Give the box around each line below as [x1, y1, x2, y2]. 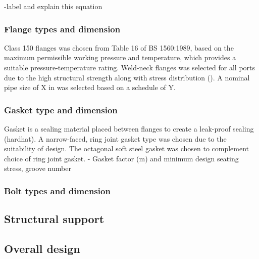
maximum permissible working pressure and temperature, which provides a [4, 52, 236, 63]
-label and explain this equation [4, 1, 102, 11]
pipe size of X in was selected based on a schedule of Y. [4, 82, 176, 93]
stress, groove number [4, 163, 71, 174]
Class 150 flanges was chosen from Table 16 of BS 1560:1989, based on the [4, 42, 234, 53]
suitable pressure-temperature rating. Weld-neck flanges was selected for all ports [4, 62, 255, 72]
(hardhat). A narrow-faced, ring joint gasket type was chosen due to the [4, 133, 227, 144]
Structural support [4, 211, 105, 227]
